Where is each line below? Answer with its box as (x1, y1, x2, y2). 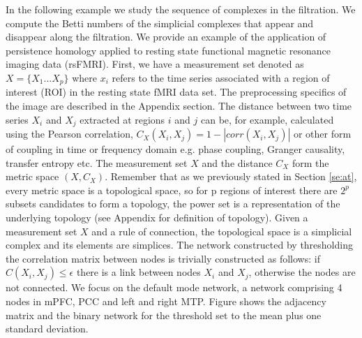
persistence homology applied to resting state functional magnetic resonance (6, 43, 331, 57)
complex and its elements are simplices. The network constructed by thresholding (6, 237, 353, 252)
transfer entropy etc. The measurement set (6, 155, 188, 170)
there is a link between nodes (76, 265, 201, 279)
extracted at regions (80, 112, 165, 126)
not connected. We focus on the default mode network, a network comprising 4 (6, 280, 342, 295)
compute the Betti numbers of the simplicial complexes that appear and (6, 15, 314, 30)
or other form (293, 126, 352, 141)
